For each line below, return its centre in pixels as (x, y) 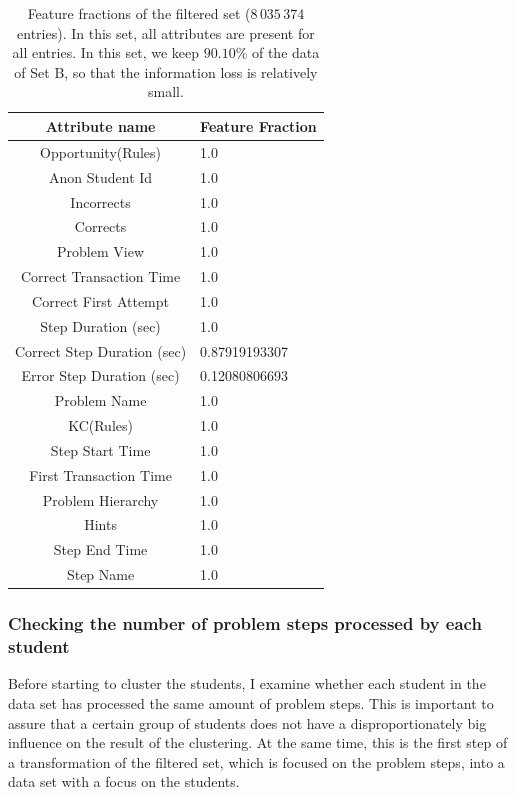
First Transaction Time (100, 474)
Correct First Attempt (100, 300)
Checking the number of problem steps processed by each (245, 623)
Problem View (101, 251)
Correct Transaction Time (100, 276)
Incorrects (100, 201)
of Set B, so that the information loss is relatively (166, 71)
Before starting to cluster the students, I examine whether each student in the (247, 683)
